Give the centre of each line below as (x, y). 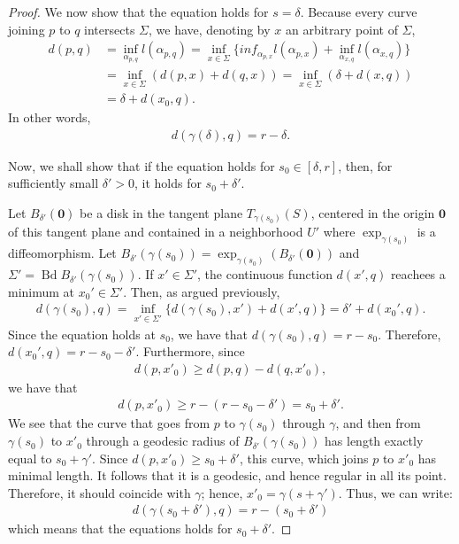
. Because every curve (359, 12)
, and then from (378, 423)
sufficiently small (54, 183)
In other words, (50, 117)
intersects (110, 29)
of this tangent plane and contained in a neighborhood (156, 232)
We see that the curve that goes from (109, 423)
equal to (30, 458)
